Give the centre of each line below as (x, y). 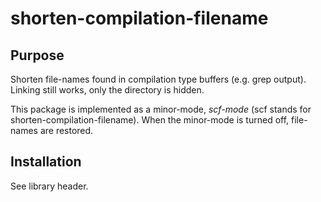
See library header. (49, 186)
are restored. (66, 130)
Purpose (37, 55)
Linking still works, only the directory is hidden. (107, 90)
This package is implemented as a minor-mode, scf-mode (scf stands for (161, 109)
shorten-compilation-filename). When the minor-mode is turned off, (150, 120)
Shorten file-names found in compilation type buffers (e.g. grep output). (158, 79)
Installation (46, 162)
